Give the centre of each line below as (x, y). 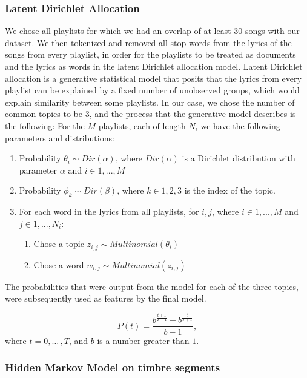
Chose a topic (59, 244)
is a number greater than (143, 340)
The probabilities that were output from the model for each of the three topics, (152, 286)
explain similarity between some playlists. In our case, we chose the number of (150, 102)
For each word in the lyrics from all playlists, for (109, 211)
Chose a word (59, 264)
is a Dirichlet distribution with (239, 158)
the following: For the (45, 125)
